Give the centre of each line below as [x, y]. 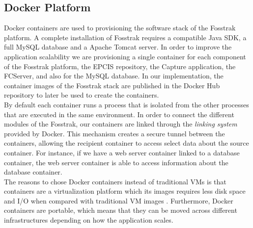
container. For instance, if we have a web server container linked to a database [122, 152]
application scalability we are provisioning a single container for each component [125, 56]
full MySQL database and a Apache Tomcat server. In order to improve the [118, 47]
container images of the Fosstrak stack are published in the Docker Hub [112, 85]
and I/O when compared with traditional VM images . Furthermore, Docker [119, 200]
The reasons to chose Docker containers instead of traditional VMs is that [115, 181]
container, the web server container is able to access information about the [116, 162]
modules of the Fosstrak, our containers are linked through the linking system [121, 124]
